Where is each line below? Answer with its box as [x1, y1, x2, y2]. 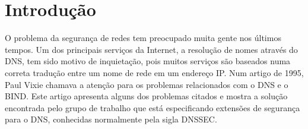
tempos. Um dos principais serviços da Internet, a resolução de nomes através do [5, 43, 298, 55]
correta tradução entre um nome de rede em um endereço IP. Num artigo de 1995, [5, 66, 304, 78]
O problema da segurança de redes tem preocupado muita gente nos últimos [5, 32, 281, 44]
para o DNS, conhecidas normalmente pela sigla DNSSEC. [5, 113, 217, 125]
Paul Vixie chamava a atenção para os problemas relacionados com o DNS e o [5, 78, 288, 90]
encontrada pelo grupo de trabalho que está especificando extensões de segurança [5, 101, 300, 114]
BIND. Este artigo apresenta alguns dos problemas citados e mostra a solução [5, 90, 288, 102]
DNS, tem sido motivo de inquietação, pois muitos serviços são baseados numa [5, 55, 291, 67]
